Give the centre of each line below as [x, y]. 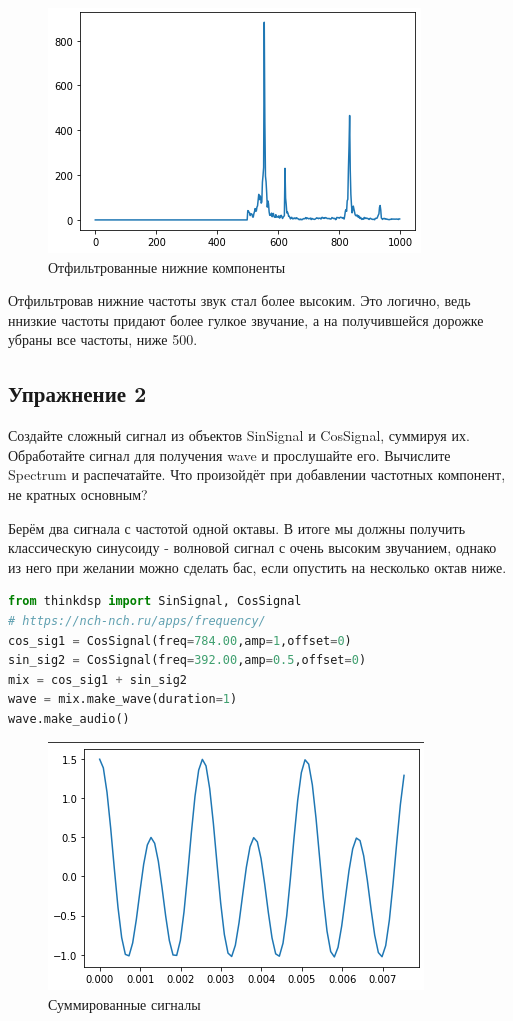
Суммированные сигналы [124, 1004]
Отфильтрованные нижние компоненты [167, 266]
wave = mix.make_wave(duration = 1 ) [123, 699]
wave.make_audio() [69, 718]
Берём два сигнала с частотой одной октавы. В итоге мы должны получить [237, 527]
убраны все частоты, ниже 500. [103, 339]
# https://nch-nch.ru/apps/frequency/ [137, 620]
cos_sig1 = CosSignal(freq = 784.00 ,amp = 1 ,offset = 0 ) [180, 640]
